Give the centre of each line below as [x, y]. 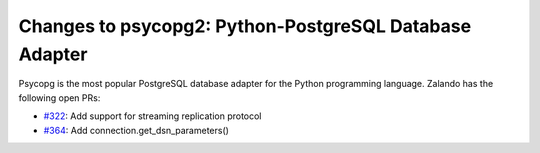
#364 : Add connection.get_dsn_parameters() [136, 130]
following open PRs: [59, 97]
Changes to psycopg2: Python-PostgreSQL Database [245, 26]
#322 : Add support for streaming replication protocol [152, 116]
